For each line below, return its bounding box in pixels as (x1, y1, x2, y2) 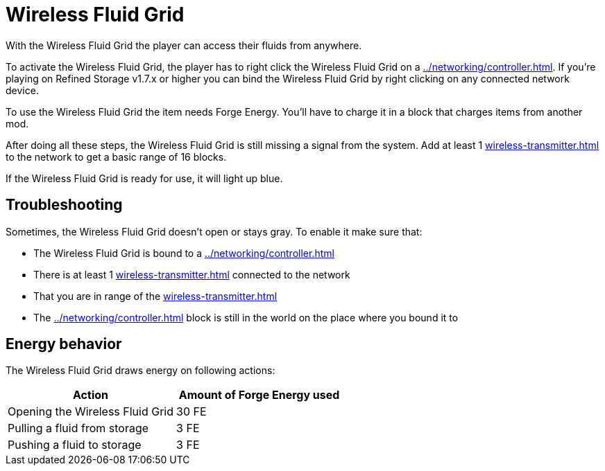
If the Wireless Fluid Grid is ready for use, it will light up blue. (6, 172, 283, 184)
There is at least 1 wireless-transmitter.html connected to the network (33, 268, 350, 281)
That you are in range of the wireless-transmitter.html (33, 290, 278, 302)
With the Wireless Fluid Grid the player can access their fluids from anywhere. (6, 39, 362, 51)
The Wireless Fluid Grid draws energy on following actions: (6, 364, 275, 377)
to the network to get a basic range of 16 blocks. (6, 150, 227, 163)
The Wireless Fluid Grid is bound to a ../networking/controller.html (33, 247, 334, 259)
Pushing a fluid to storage (8, 438, 142, 452)
